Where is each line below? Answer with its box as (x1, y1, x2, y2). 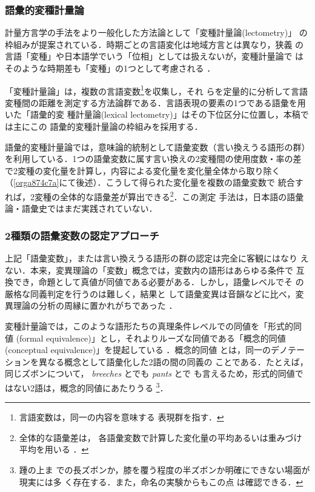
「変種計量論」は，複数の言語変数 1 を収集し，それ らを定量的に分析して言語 (5, 83, 308, 97)
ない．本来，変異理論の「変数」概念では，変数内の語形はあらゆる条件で (5, 263, 293, 276)
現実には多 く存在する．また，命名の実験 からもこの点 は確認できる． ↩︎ (19, 475, 303, 488)
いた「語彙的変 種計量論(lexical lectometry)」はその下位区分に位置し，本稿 (5, 108, 300, 121)
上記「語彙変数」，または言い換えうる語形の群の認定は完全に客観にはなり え (5, 252, 309, 265)
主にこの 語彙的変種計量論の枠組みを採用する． (13, 120, 203, 133)
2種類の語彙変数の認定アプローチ (5, 227, 159, 243)
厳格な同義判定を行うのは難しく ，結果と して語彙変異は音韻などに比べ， (5, 287, 296, 300)
